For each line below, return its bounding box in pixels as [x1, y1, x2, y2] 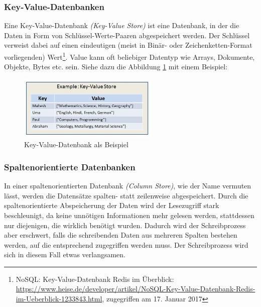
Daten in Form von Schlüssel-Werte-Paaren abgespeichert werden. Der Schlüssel [4, 30, 250, 40]
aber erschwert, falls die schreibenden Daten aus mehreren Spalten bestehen [4, 230, 237, 240]
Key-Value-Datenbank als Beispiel [24, 139, 128, 150]
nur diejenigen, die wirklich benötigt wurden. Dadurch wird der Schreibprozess [4, 220, 246, 230]
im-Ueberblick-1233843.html [16, 293, 102, 304]
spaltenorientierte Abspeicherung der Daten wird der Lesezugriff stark [4, 200, 219, 211]
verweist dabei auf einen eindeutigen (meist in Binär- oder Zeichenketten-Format [4, 40, 252, 50]
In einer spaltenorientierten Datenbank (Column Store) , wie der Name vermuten [4, 180, 251, 191]
